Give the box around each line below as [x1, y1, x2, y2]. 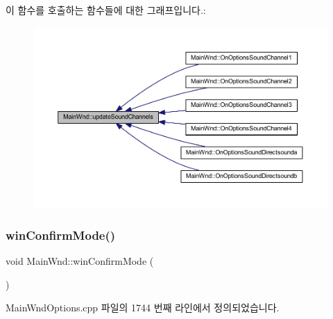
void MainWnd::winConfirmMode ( [6, 254, 154, 268]
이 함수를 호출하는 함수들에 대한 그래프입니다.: [6, 3, 206, 17]
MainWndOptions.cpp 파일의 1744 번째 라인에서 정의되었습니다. [6, 300, 280, 315]
